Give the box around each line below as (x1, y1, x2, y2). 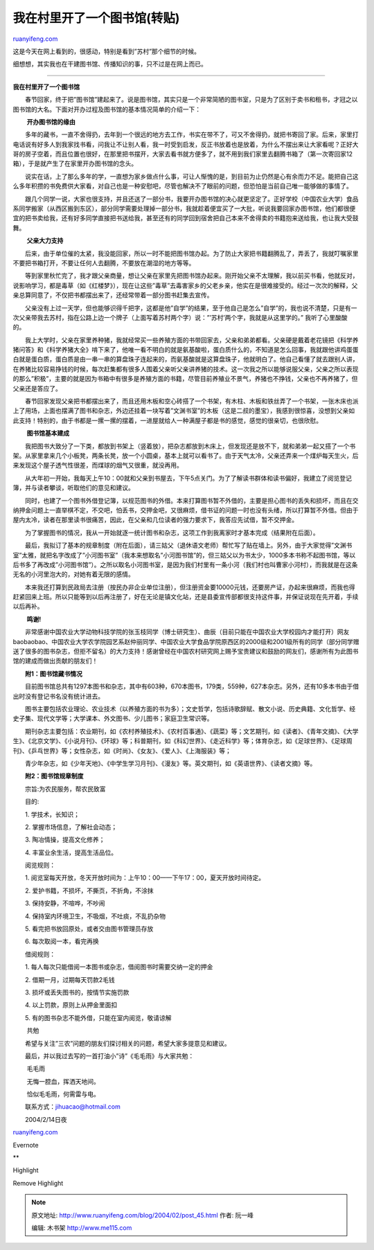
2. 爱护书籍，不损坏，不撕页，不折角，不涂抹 (24, 886, 154, 895)
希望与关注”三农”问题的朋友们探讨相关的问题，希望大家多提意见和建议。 (24, 1039, 231, 1047)
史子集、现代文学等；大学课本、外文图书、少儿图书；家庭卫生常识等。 (12, 714, 213, 723)
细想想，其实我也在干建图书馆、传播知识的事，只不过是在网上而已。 (12, 60, 207, 69)
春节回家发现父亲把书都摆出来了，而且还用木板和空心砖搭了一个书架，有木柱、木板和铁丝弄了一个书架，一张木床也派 (24, 397, 359, 405)
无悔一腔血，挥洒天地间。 (26, 1077, 100, 1085)
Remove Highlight (12, 1179, 64, 1187)
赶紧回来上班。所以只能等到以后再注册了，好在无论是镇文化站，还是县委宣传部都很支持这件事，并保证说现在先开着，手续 (12, 593, 359, 601)
